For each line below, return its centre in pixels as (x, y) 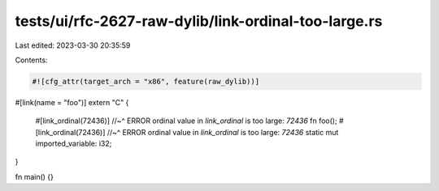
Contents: (31, 60)
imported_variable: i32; (74, 144)
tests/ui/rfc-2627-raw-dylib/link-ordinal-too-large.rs (199, 21)
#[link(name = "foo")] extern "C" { (72, 102)
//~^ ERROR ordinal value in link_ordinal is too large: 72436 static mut (223, 132)
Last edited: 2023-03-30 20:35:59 (73, 45)
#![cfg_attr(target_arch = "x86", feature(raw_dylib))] (146, 81)
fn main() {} (35, 176)
